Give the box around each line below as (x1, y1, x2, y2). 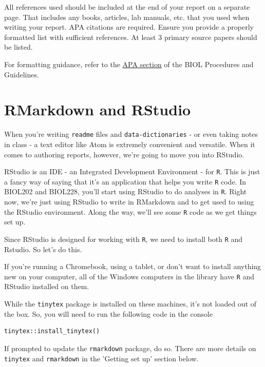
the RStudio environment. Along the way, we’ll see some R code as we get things (4, 206, 257, 217)
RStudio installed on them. (4, 281, 89, 292)
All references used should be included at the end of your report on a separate (4, 2, 250, 12)
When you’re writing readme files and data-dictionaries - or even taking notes (4, 129, 258, 139)
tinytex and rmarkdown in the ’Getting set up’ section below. (4, 353, 199, 363)
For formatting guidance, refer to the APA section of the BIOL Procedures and (4, 58, 254, 69)
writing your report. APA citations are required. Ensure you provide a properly (4, 22, 254, 32)
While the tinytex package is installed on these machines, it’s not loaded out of (4, 298, 257, 309)
